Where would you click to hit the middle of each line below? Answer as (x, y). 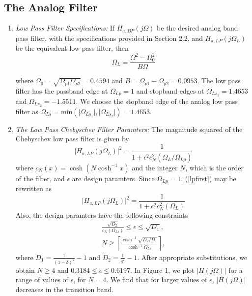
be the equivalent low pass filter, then (72, 48)
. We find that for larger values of (157, 280)
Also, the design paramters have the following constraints (102, 215)
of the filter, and (40, 178)
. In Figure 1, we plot (162, 270)
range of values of (42, 280)
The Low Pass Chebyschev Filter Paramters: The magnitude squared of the (129, 129)
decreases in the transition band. (65, 289)
